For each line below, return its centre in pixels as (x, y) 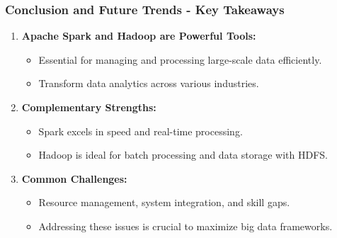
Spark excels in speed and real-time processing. (141, 131)
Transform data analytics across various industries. (149, 83)
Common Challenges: (74, 178)
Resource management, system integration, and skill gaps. (164, 202)
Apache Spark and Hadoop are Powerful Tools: (139, 36)
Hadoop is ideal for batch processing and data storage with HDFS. (183, 155)
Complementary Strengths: (89, 107)
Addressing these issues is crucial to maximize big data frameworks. (185, 226)
